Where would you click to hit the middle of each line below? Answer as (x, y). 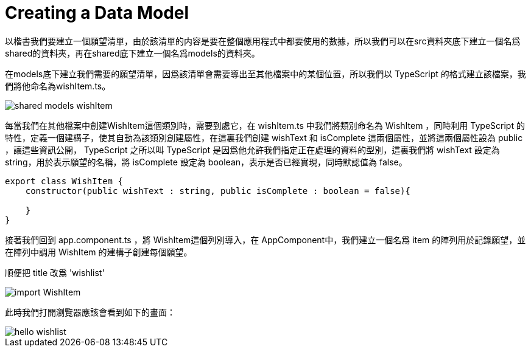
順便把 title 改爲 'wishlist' (55, 272)
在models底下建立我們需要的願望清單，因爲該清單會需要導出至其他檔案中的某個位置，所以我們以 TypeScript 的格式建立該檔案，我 (265, 74)
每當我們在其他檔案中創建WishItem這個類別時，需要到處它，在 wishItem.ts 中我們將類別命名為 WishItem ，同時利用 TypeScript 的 (265, 125)
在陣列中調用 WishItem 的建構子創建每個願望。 (99, 252)
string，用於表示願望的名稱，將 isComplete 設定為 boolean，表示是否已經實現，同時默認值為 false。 (206, 162)
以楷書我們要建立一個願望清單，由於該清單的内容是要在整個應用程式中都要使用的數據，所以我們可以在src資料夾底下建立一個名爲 (263, 41)
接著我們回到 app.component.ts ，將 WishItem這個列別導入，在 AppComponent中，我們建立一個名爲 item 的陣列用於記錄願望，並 (265, 240)
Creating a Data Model (97, 13)
